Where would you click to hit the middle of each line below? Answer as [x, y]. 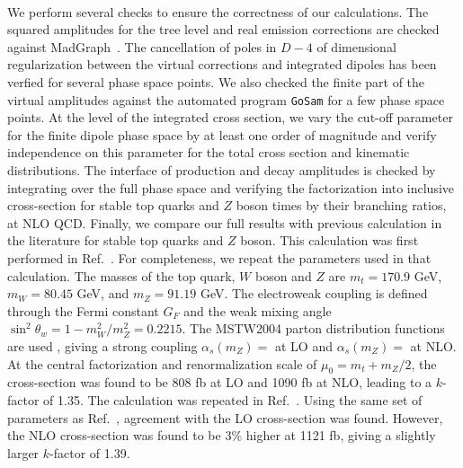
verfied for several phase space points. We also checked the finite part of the [216, 81]
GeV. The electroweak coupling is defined [314, 293]
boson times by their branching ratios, [341, 205]
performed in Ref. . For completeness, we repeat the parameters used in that [219, 257]
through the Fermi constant [83, 310]
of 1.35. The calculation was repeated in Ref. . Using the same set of [233, 399]
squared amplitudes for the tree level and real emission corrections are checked [223, 29]
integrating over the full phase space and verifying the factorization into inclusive [231, 187]
